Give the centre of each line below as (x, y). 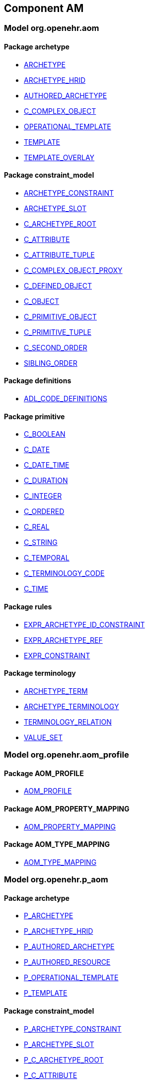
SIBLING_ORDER (51, 363)
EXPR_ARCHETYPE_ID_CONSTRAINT (84, 624)
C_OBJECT (42, 301)
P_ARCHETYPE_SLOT (59, 1044)
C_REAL (37, 527)
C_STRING (41, 542)
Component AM (44, 8)
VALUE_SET (43, 737)
